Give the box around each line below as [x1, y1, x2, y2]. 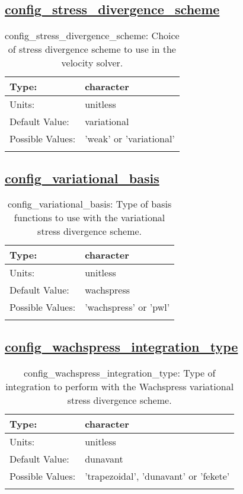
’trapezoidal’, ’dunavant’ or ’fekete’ [85, 468, 230, 483]
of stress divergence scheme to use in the [8, 42, 176, 56]
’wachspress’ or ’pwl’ [85, 300, 170, 314]
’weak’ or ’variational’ [85, 132, 175, 146]
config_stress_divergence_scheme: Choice [5, 28, 180, 43]
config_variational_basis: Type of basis [7, 197, 172, 211]
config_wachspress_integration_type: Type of [23, 365, 216, 380]
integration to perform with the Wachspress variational [5, 379, 234, 393]
